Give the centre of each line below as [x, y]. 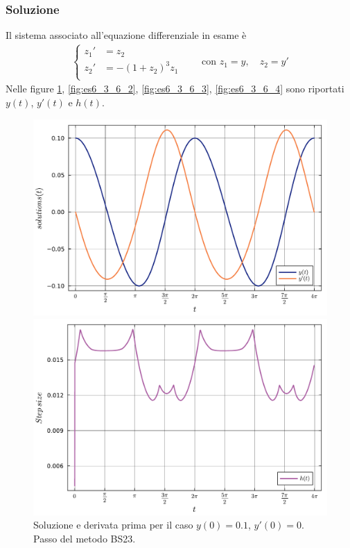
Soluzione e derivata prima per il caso [113, 525]
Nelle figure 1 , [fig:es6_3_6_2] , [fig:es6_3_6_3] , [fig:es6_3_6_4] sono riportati [175, 89]
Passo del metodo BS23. [85, 538]
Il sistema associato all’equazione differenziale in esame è [126, 35]
